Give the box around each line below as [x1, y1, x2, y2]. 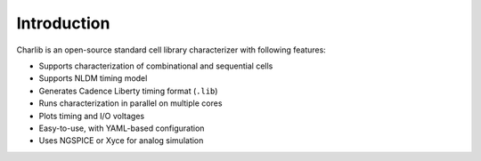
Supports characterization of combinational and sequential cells [38, 60, 273, 71]
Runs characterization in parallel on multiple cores [38, 98, 223, 109]
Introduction [16, 13, 110, 33]
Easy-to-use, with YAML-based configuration [38, 123, 205, 133]
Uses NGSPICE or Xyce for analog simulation [38, 135, 204, 146]
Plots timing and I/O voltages [38, 110, 145, 121]
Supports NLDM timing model [38, 73, 148, 84]
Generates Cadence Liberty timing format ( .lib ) [38, 85, 218, 96]
